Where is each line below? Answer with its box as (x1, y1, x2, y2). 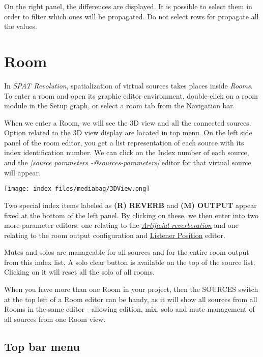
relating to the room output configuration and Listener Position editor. (4, 229, 225, 240)
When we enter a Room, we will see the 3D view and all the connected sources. (4, 117, 251, 128)
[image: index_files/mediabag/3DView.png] (4, 185, 150, 193)
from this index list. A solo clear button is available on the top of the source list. (4, 256, 255, 267)
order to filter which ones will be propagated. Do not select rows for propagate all (4, 11, 259, 21)
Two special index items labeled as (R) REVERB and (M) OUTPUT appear (4, 199, 257, 210)
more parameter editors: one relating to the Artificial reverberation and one (4, 220, 239, 230)
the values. (4, 21, 38, 32)
